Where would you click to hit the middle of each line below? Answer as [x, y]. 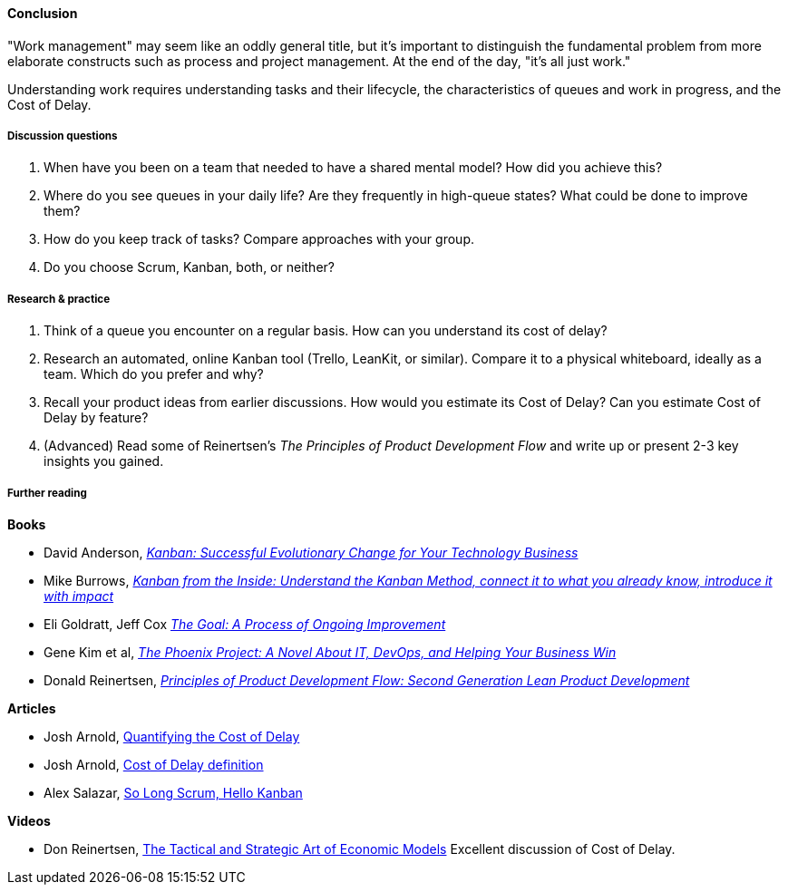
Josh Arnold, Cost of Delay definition [154, 764]
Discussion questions [63, 136]
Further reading [47, 493]
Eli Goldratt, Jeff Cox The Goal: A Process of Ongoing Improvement [245, 624]
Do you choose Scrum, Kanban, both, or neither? [189, 267]
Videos [29, 820]
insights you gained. [104, 461]
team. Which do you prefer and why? [154, 374]
